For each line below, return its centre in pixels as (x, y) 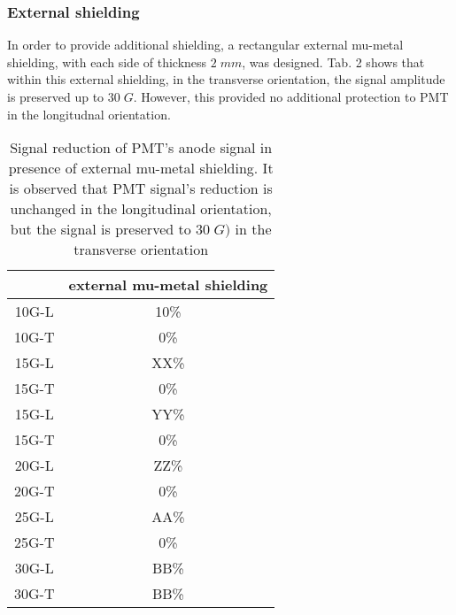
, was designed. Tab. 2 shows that (333, 61)
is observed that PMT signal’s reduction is (141, 188)
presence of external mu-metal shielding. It (141, 168)
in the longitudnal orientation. (89, 114)
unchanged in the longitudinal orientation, (141, 209)
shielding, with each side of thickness (107, 61)
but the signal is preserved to (100, 229)
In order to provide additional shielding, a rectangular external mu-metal (205, 45)
